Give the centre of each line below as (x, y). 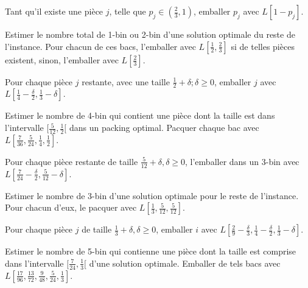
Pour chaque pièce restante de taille (72, 161)
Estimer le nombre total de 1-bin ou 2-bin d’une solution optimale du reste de (150, 34)
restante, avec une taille (126, 81)
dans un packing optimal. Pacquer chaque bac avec (164, 128)
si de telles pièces (263, 46)
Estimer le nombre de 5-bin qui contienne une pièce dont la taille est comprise (151, 251)
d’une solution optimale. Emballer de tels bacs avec (185, 263)
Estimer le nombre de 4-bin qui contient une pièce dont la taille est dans (140, 115)
